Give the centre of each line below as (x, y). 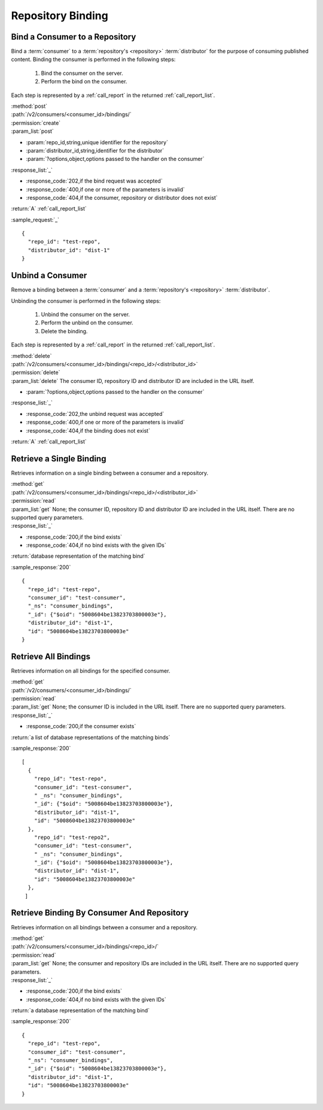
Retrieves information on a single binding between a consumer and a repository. (110, 473)
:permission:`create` (36, 123)
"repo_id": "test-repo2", (72, 837)
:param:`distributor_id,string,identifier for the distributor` (95, 150)
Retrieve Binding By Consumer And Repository (100, 913)
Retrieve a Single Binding (59, 459)
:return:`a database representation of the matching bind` (80, 1011)
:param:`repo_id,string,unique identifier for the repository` (97, 142)
